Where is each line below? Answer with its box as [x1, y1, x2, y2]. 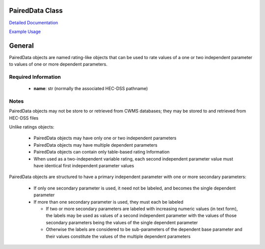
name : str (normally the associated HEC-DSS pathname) [33, 86, 148, 92]
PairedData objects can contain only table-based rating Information [33, 149, 170, 155]
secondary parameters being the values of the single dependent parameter [46, 219, 198, 225]
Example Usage [9, 29, 41, 34]
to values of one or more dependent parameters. [9, 62, 107, 67]
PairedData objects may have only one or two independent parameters [33, 135, 177, 141]
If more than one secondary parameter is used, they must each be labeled [33, 199, 184, 205]
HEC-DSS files [9, 115, 39, 121]
